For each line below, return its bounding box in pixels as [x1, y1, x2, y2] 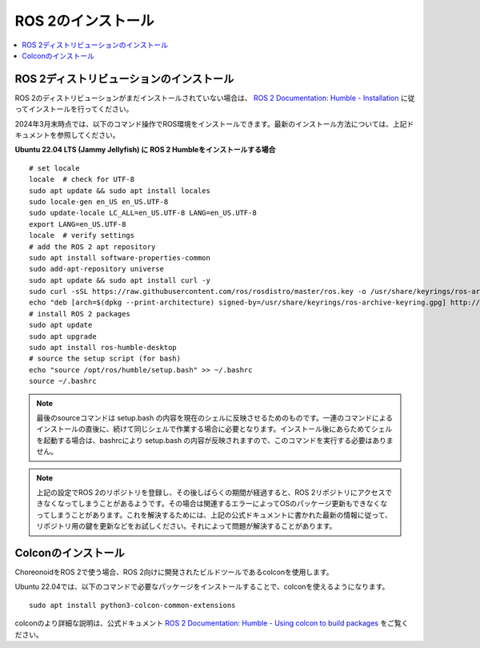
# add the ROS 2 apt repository [29, 242, 156, 252]
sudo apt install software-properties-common [29, 253, 211, 262]
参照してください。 [56, 131, 120, 140]
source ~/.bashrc [29, 376, 97, 386]
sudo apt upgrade [29, 332, 97, 340]
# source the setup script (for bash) [29, 354, 182, 364]
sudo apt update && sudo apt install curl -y [29, 276, 211, 284]
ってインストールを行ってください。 [14, 104, 134, 114]
